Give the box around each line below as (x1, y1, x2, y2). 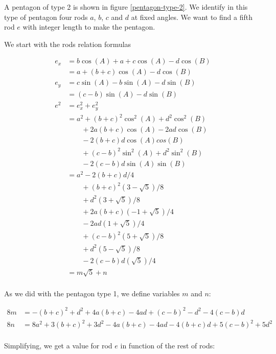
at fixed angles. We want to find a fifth (131, 11, 252, 22)
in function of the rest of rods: (120, 340, 215, 351)
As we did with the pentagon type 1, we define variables (4, 288, 180, 298)
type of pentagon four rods (4, 11, 88, 22)
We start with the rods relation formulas (4, 38, 131, 49)
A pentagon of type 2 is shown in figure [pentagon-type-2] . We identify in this (4, 2, 248, 12)
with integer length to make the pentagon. (22, 21, 155, 32)
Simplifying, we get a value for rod (4, 340, 112, 351)
